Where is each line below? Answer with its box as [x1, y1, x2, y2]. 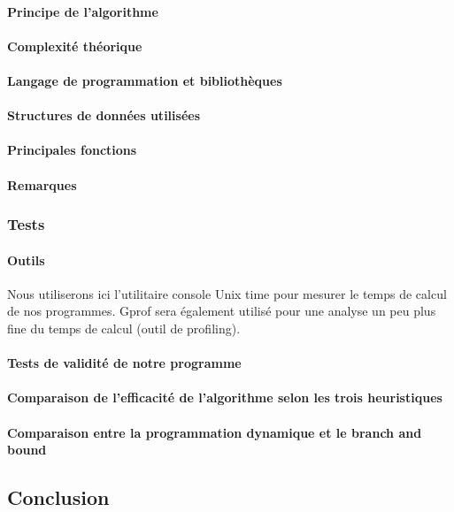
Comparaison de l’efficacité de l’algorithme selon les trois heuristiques [7, 388, 442, 407]
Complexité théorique [7, 36, 142, 55]
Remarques [7, 175, 77, 194]
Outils [7, 250, 45, 269]
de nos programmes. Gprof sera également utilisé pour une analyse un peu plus [7, 302, 436, 320]
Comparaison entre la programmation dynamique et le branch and [7, 423, 422, 441]
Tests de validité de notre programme [7, 354, 242, 372]
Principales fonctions [7, 141, 137, 159]
